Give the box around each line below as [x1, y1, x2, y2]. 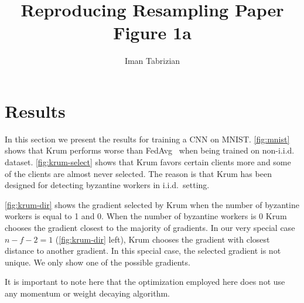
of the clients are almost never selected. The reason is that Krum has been [5, 167, 272, 179]
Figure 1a [113, 21, 192, 45]
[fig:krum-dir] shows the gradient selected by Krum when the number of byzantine [5, 198, 299, 210]
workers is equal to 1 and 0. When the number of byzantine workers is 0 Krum [5, 210, 287, 222]
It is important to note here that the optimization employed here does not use [5, 275, 285, 288]
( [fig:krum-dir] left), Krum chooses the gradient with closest [55, 233, 270, 245]
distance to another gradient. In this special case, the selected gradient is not [5, 244, 281, 257]
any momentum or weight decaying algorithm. [5, 287, 170, 299]
